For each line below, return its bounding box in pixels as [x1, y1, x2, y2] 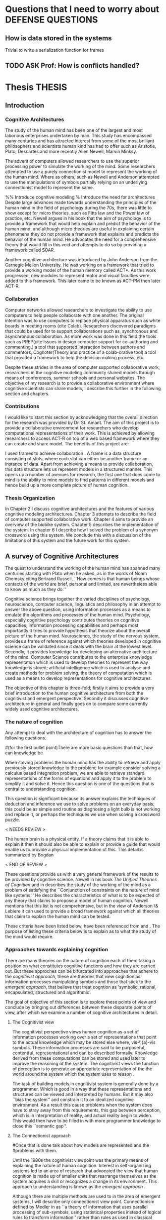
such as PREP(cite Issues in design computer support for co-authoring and [5, 338, 158, 344]
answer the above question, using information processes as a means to [5, 606, 151, 612]
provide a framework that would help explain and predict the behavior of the [5, 220, 161, 227]
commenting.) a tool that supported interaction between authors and [5, 344, 145, 350]
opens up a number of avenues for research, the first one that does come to [5, 471, 161, 477]
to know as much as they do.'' [5, 586, 66, 592]
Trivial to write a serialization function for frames [5, 47, 104, 53]
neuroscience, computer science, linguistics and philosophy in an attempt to [5, 601, 161, 607]
